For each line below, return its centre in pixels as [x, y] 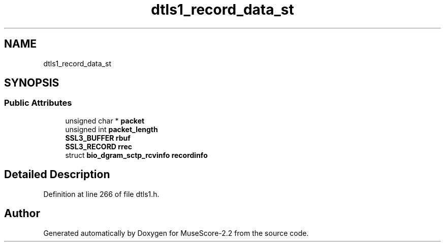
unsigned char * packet [105, 120]
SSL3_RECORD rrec [99, 146]
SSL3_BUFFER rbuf [98, 138]
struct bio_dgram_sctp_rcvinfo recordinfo [136, 155]
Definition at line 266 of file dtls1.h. [101, 194]
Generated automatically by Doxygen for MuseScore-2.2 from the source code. [176, 233]
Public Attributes [38, 103]
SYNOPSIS [32, 83]
